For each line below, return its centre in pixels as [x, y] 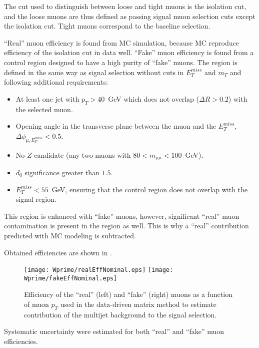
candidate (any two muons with [82, 154]
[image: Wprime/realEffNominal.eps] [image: [99, 270]
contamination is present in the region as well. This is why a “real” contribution [126, 226]
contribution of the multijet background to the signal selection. [120, 314]
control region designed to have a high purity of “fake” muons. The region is [121, 62]
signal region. [36, 199]
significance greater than [62, 172]
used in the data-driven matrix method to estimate [138, 304]
